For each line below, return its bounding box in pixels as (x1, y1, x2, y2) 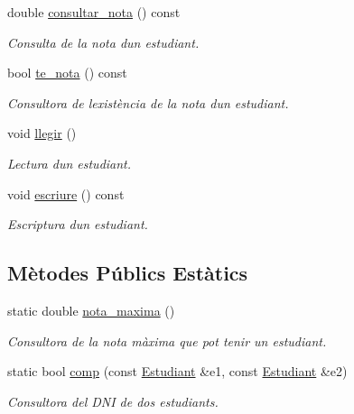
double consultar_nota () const (7, 3, 181, 21)
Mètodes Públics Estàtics (7, 259, 248, 287)
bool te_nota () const (7, 63, 127, 82)
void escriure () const (7, 184, 125, 203)
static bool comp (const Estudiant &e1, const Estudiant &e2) (7, 362, 348, 381)
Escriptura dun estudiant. (7, 215, 148, 234)
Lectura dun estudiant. (7, 153, 132, 172)
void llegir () (7, 124, 77, 143)
